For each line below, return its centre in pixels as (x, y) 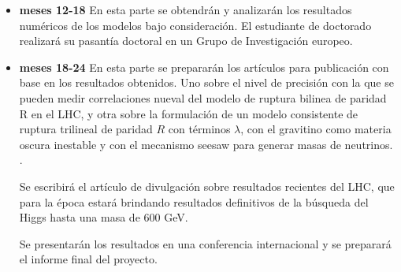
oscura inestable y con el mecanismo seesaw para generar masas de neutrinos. (206, 144)
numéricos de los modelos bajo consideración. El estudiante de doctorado (195, 25)
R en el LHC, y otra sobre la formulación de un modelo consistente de (189, 113)
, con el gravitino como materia (316, 129)
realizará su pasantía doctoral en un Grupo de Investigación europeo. (186, 41)
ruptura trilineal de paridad (86, 129)
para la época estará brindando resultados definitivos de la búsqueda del (194, 201)
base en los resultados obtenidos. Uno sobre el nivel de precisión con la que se (206, 82)
